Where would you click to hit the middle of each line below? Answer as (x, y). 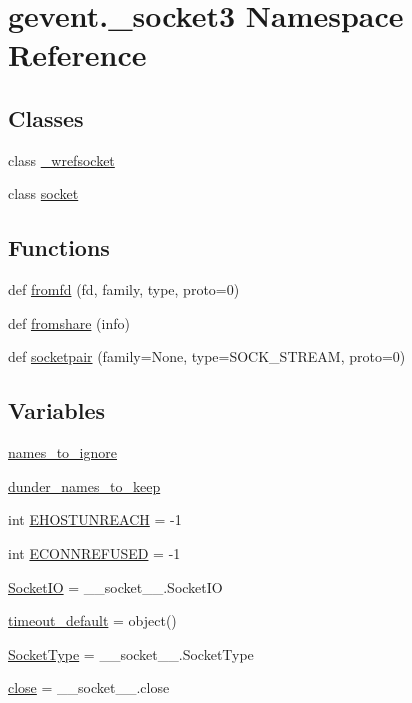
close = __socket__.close (89, 687)
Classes (46, 117)
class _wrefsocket (61, 159)
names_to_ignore (63, 452)
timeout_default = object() (92, 620)
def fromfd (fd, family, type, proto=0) (124, 289)
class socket (43, 193)
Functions (59, 247)
